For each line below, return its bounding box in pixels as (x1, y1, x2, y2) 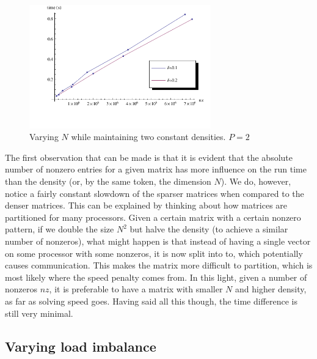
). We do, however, (220, 175, 291, 188)
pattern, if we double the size (5, 223, 114, 235)
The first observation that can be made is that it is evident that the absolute (5, 150, 293, 163)
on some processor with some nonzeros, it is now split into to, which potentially (5, 246, 303, 259)
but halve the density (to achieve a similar (129, 223, 288, 235)
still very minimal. (5, 306, 73, 319)
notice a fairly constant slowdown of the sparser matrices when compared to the (5, 187, 304, 199)
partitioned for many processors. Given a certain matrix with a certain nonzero (5, 210, 301, 223)
